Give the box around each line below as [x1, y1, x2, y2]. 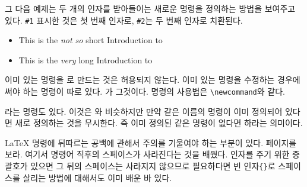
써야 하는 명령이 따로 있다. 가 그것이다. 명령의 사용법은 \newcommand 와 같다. [5, 85, 285, 98]
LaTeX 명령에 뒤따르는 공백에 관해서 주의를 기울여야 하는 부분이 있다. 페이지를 [5, 136, 297, 149]
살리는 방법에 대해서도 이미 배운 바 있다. [23, 171, 172, 183]
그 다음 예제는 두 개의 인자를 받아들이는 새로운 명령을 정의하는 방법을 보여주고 [5, 2, 296, 14]
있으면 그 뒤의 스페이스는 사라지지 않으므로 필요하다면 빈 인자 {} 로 [30, 160, 276, 172]
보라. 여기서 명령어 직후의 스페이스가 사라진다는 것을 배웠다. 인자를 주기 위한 [5, 148, 290, 160]
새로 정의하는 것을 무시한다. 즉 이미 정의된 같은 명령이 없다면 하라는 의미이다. [15, 117, 303, 129]
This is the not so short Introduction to [18, 34, 163, 46]
